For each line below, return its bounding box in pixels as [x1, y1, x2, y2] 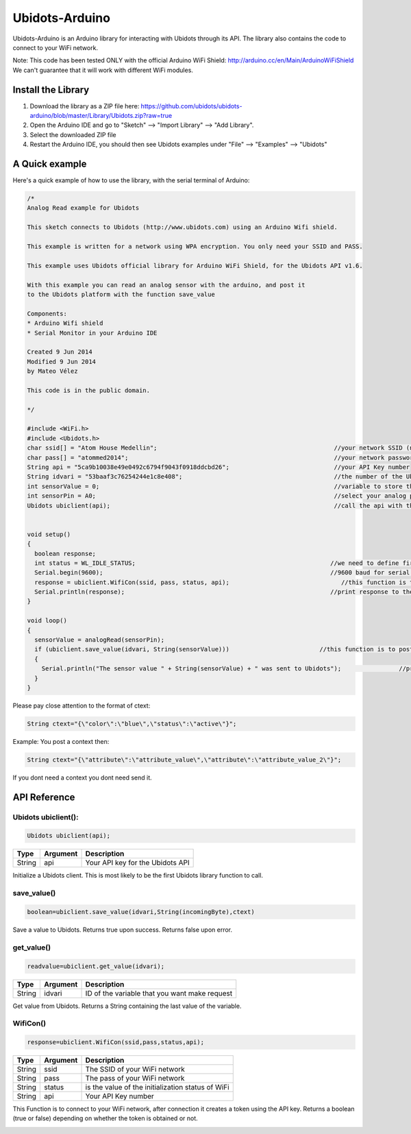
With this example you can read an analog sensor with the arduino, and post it [27, 281, 306, 289]
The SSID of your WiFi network [85, 1065, 185, 1074]
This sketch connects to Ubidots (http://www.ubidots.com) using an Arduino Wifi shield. [27, 224, 338, 231]
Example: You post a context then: [12, 737, 110, 745]
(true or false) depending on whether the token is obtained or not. [12, 1114, 198, 1122]
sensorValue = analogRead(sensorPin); [34, 636, 164, 644]
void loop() [27, 617, 68, 625]
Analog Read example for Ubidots [27, 204, 140, 212]
